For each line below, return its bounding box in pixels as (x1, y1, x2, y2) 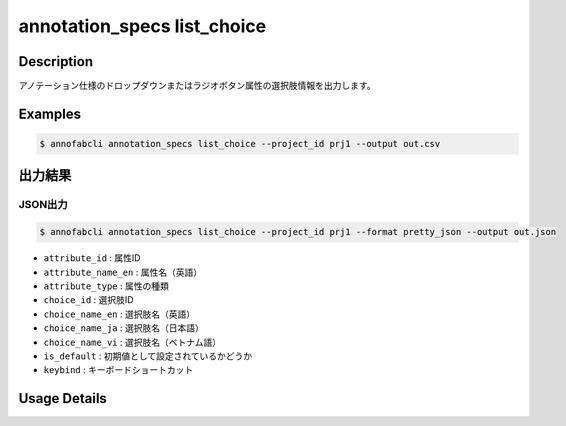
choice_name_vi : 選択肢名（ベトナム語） (43, 336, 222, 348)
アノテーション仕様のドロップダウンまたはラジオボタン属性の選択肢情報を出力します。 (18, 80, 376, 92)
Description (18, 53, 94, 70)
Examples (18, 105, 82, 122)
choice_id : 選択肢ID (43, 294, 134, 306)
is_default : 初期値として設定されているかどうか (43, 350, 253, 362)
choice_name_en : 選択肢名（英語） (43, 308, 195, 320)
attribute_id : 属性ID (43, 252, 141, 264)
